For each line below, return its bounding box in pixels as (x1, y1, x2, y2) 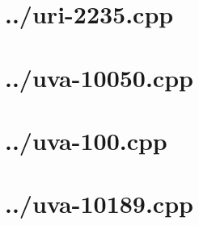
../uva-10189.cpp (5, 187, 193, 220)
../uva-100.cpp (5, 123, 167, 156)
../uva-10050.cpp (5, 60, 193, 94)
